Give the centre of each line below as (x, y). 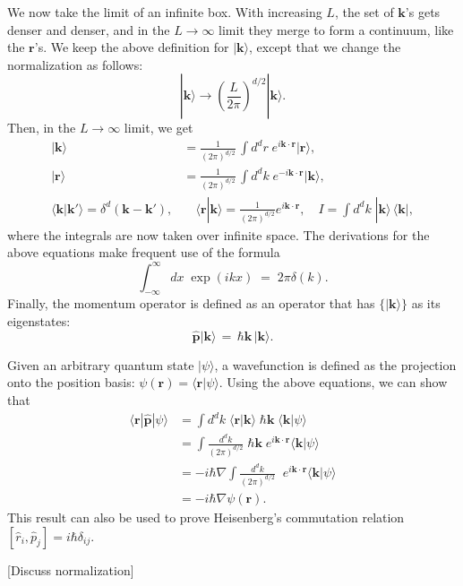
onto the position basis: (71, 382)
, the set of (364, 12)
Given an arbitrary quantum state (101, 364)
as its (426, 303)
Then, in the (42, 128)
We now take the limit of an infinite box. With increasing (165, 12)
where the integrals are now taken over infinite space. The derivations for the (219, 234)
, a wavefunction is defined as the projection (335, 364)
